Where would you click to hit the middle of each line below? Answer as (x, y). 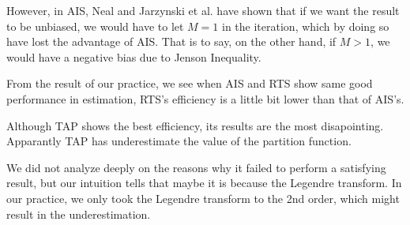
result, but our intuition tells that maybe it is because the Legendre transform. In (204, 183)
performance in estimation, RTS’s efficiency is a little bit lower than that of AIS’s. (205, 98)
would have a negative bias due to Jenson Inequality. (134, 56)
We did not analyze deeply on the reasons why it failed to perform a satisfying (196, 167)
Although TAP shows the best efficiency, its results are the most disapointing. (195, 125)
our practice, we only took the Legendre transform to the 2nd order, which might (203, 198)
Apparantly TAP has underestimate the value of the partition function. (179, 141)
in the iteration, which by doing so (306, 26)
